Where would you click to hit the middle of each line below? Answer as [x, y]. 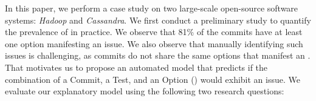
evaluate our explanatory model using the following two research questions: [145, 91]
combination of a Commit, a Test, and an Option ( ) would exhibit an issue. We [153, 79]
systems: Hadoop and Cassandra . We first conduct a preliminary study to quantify [158, 20]
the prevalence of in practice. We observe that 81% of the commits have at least [154, 32]
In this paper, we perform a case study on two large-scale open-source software [152, 8]
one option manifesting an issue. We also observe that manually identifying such [154, 43]
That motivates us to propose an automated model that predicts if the [136, 67]
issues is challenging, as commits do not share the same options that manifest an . [158, 55]
